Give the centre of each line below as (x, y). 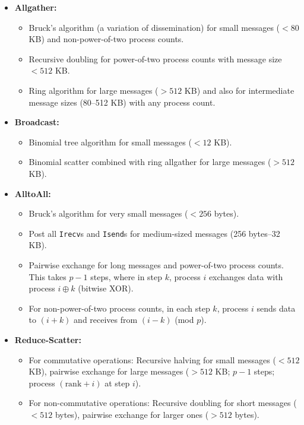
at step (117, 383)
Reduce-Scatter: (48, 339)
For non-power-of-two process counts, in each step (119, 308)
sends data (276, 308)
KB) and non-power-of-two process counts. (106, 39)
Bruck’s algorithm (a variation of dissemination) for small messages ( (154, 27)
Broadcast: (37, 122)
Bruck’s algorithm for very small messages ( (108, 213)
